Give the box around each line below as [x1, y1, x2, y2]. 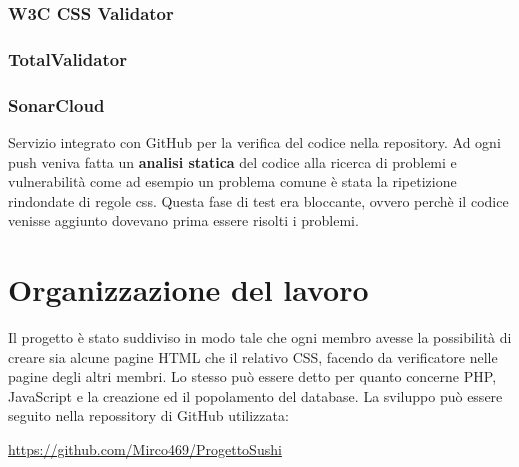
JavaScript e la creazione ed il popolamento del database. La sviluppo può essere [8, 385, 503, 406]
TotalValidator [8, 46, 127, 71]
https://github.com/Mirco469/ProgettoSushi [8, 438, 282, 459]
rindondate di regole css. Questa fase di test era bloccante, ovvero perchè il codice [8, 190, 509, 211]
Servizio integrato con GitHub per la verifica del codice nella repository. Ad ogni [8, 131, 501, 152]
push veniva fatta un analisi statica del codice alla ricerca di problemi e [8, 151, 457, 172]
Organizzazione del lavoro [8, 269, 369, 310]
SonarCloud [8, 92, 105, 117]
